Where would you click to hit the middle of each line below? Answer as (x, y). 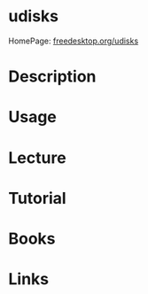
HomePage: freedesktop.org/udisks (74, 41)
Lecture (38, 158)
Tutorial (38, 198)
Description (52, 77)
